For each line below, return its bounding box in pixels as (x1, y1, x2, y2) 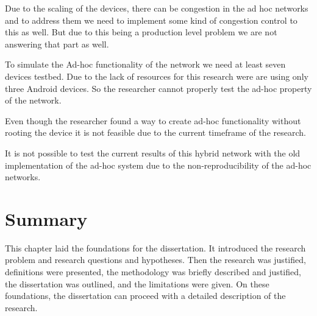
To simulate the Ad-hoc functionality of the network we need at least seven (5, 58, 286, 71)
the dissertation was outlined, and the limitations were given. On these (5, 277, 269, 290)
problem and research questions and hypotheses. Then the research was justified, (5, 253, 306, 266)
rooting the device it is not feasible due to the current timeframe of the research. (5, 126, 306, 139)
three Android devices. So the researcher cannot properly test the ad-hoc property (5, 82, 312, 94)
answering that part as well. (5, 37, 109, 50)
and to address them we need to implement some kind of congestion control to (5, 13, 297, 26)
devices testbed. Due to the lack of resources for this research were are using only (5, 69, 308, 82)
